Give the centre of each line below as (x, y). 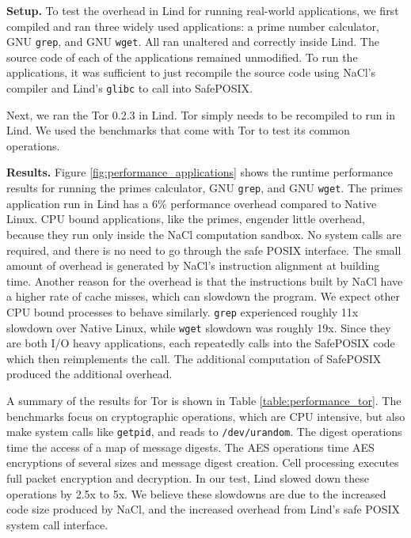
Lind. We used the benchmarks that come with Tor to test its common (178, 130)
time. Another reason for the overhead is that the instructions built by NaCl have (205, 280)
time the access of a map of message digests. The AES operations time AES (190, 447)
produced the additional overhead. (89, 374)
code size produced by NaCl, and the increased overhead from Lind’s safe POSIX (204, 509)
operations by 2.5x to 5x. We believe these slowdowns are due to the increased (196, 493)
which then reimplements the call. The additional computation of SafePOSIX (194, 358)
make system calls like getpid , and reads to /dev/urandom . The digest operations (204, 432)
